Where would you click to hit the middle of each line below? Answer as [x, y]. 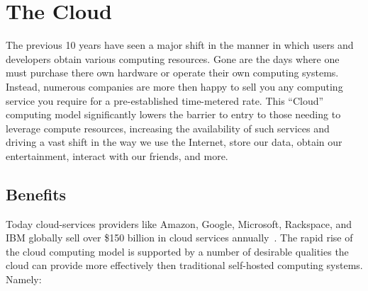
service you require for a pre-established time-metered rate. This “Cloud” [165, 100]
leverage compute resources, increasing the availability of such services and [168, 128]
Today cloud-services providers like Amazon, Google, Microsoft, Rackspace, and [179, 223]
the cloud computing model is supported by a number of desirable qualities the [177, 251]
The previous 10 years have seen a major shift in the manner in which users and [180, 45]
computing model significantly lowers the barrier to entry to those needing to [173, 114]
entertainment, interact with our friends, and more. [117, 155]
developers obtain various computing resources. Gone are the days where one [173, 58]
